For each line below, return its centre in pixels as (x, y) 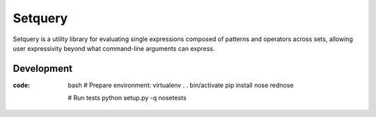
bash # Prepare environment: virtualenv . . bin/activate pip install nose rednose (181, 85)
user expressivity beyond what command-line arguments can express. (114, 48)
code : (22, 85)
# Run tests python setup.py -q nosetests (127, 98)
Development (43, 69)
